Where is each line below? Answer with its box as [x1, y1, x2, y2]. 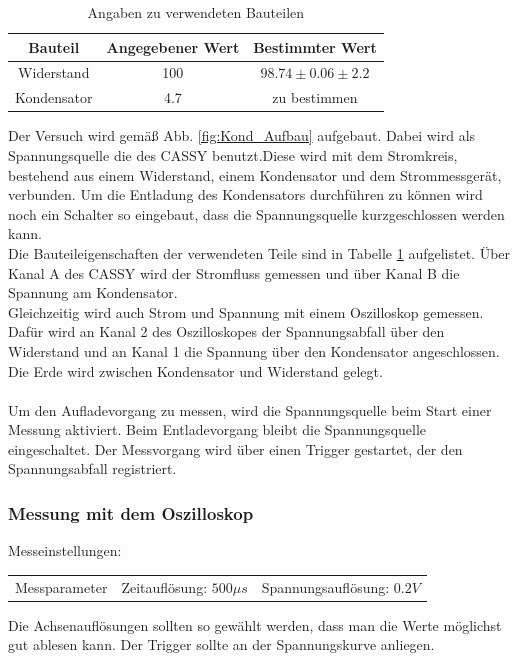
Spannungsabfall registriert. [8, 458, 177, 479]
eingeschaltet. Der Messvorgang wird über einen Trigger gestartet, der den [8, 438, 463, 459]
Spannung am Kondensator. [8, 282, 178, 303]
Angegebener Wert [106, 36, 240, 57]
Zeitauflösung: [121, 576, 208, 597]
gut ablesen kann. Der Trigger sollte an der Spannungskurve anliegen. [8, 634, 435, 655]
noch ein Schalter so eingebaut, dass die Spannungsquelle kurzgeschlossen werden [8, 203, 505, 224]
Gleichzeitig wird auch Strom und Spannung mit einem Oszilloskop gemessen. [8, 301, 484, 322]
